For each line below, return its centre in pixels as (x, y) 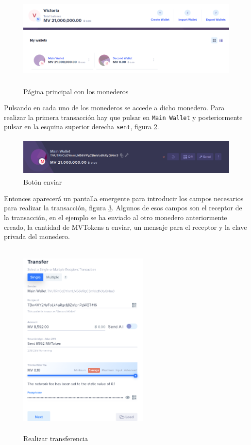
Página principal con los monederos (76, 91)
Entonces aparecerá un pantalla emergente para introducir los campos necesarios (124, 198)
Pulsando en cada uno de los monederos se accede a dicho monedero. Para (114, 108)
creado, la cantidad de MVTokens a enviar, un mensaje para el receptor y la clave (125, 227)
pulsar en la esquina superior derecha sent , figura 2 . (82, 127)
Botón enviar (43, 182)
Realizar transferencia (56, 438)
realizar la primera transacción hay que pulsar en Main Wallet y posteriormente (123, 117)
